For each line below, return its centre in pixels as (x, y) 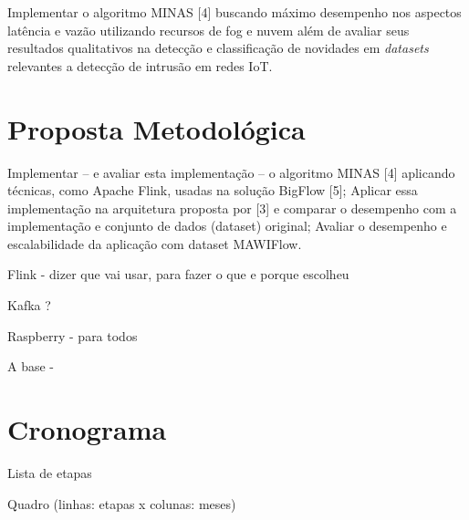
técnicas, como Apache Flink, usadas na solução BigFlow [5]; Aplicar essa (213, 190)
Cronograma (87, 429)
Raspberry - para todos (73, 335)
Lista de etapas (50, 472)
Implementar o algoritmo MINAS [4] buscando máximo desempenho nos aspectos (234, 12)
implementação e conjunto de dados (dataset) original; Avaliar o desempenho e (227, 226)
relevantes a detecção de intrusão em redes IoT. (140, 65)
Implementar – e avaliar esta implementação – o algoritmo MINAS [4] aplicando (231, 172)
